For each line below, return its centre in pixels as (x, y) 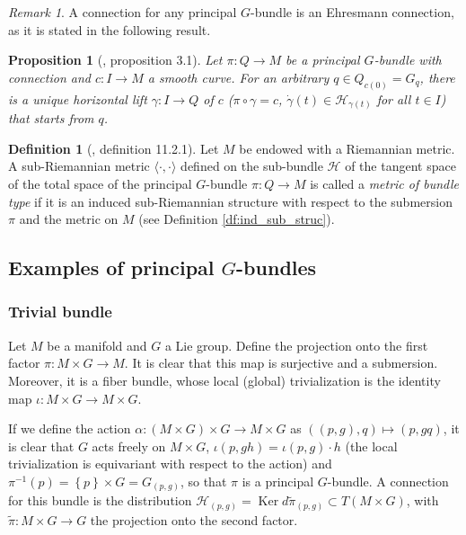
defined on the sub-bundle (252, 166)
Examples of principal (111, 267)
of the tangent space (400, 166)
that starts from (51, 118)
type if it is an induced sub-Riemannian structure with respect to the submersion (230, 201)
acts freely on (129, 446)
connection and (49, 77)
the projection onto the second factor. (194, 519)
